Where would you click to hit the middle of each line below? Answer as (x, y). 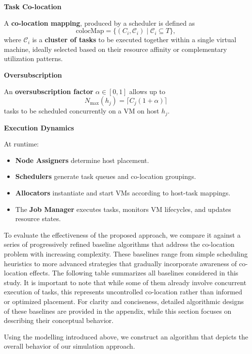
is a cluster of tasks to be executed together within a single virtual (134, 40)
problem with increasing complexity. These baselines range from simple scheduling (126, 253)
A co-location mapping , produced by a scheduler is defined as (100, 23)
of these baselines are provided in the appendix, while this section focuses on (118, 311)
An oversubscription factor (49, 91)
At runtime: (21, 144)
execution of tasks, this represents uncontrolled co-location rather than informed (123, 292)
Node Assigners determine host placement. (82, 160)
